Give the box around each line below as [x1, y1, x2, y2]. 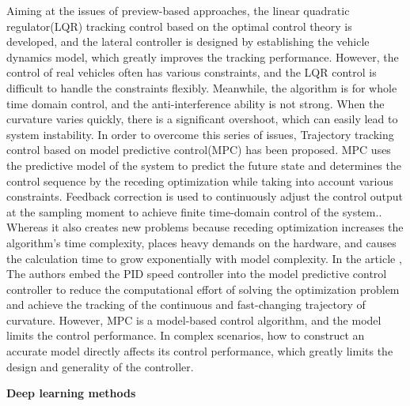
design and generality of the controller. [6, 358, 194, 374]
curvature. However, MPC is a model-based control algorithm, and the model [6, 311, 382, 328]
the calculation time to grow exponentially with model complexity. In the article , [6, 250, 402, 266]
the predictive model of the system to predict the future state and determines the [6, 156, 401, 173]
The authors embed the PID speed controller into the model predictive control [6, 265, 387, 282]
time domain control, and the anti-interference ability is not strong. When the [6, 95, 385, 111]
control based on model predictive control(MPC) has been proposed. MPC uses [6, 141, 391, 158]
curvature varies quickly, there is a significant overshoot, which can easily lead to [6, 111, 398, 127]
